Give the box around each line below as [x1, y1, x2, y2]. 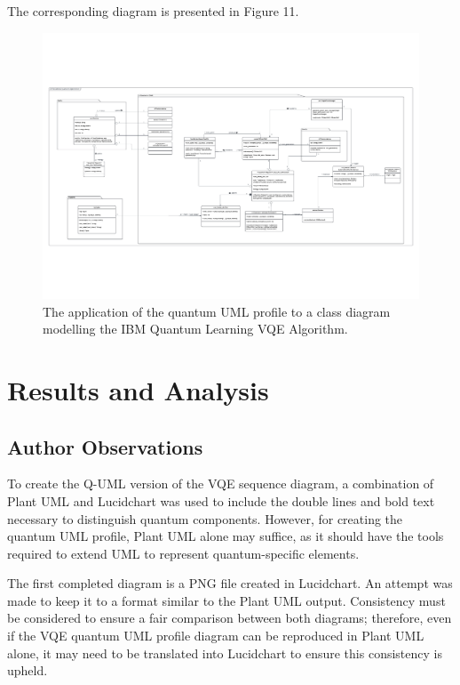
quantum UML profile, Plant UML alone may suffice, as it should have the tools [7, 527, 444, 545]
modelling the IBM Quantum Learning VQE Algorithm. [43, 319, 348, 338]
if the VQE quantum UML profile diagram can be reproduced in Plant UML [7, 626, 424, 645]
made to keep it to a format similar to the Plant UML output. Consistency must [7, 591, 446, 609]
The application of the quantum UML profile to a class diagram [43, 302, 391, 320]
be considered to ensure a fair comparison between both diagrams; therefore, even [7, 608, 452, 627]
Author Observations [7, 432, 203, 460]
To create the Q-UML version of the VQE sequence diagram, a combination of [7, 474, 434, 493]
